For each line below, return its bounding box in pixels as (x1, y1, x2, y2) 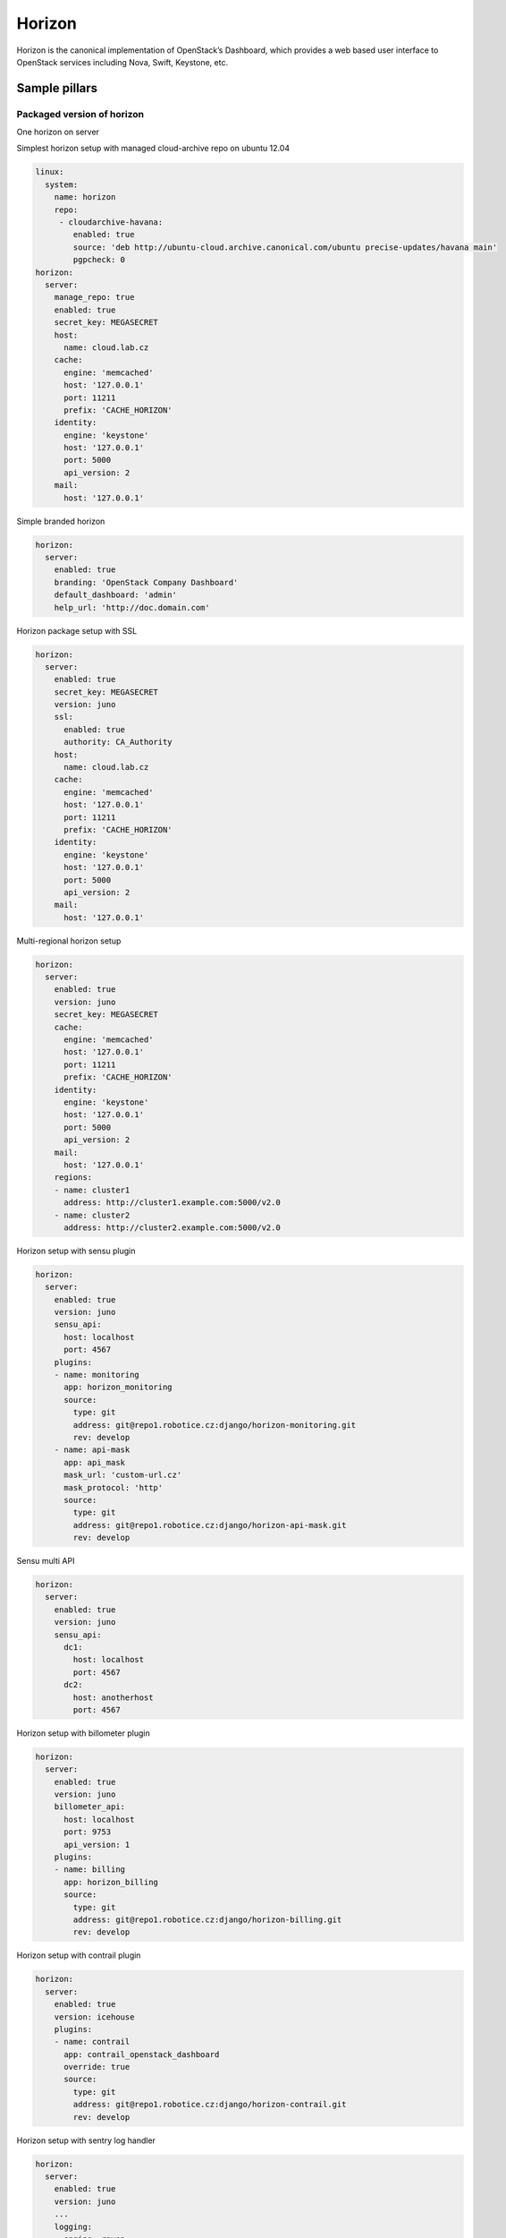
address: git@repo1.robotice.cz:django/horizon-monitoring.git (72, 1420, 357, 1430)
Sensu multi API (16, 1556, 75, 1567)
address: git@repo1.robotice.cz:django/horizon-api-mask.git (72, 1520, 347, 1530)
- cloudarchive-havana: (58, 218, 164, 227)
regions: (54, 1173, 93, 1183)
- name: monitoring (54, 1370, 140, 1380)
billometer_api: (54, 1802, 125, 1812)
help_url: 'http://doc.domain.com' (54, 602, 210, 612)
